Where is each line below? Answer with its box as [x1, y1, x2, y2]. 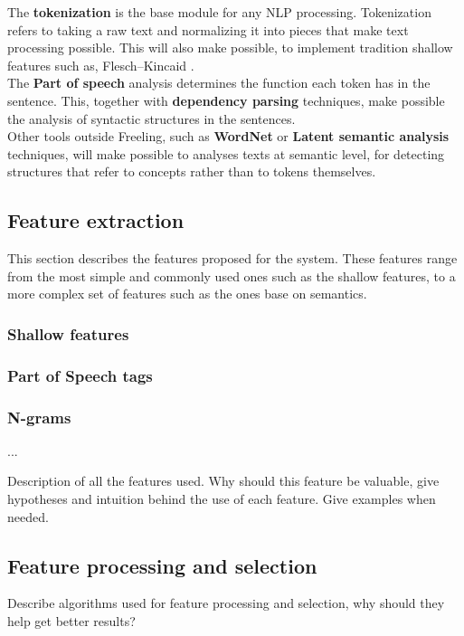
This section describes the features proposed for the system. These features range [7, 249, 458, 268]
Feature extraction [7, 206, 185, 234]
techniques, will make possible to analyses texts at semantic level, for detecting [7, 144, 445, 163]
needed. [7, 507, 49, 526]
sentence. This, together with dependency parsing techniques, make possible [7, 90, 445, 109]
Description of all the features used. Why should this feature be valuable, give [7, 471, 440, 490]
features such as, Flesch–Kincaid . [7, 55, 194, 74]
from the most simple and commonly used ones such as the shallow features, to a [7, 266, 456, 285]
